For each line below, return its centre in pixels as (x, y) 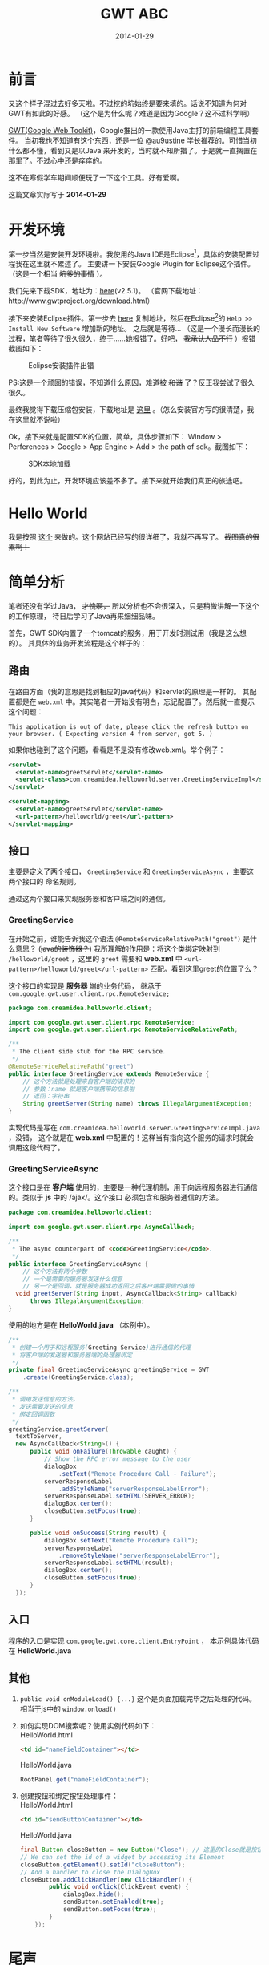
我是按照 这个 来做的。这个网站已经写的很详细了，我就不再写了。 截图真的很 (134, 536)
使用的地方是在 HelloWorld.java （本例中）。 (81, 1324)
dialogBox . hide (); (94, 1894)
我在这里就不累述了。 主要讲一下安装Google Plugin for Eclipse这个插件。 (134, 264)
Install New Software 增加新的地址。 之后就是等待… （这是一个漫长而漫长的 (134, 328)
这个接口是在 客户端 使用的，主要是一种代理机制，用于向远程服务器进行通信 (133, 1187)
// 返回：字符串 (46, 1096)
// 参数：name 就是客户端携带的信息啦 (79, 1089)
